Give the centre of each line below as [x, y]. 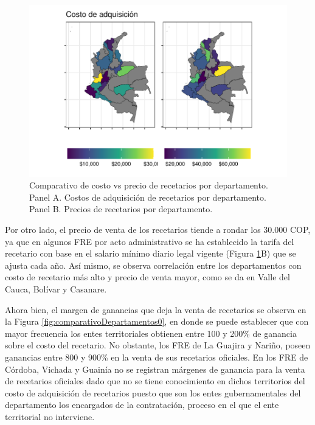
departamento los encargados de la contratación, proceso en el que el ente [142, 405]
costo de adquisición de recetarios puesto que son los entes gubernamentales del [153, 392]
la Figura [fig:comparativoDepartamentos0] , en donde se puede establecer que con [157, 321]
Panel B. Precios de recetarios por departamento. [121, 209]
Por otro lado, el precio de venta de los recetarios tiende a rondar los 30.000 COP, [158, 230]
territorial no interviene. [50, 416]
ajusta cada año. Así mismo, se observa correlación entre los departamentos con [153, 265]
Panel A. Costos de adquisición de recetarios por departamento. [148, 197]
